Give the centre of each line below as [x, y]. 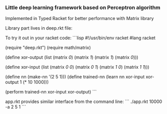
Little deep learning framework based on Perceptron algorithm [83, 8]
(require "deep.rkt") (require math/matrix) [48, 48]
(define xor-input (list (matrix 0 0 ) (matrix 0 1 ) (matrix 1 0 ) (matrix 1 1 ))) [77, 67]
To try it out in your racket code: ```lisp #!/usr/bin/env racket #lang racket [80, 38]
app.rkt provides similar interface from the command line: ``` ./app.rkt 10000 [84, 101]
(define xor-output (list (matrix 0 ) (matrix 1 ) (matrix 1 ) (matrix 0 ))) [72, 57]
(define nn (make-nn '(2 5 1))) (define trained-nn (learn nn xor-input [75, 77]
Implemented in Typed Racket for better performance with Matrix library [79, 19]
